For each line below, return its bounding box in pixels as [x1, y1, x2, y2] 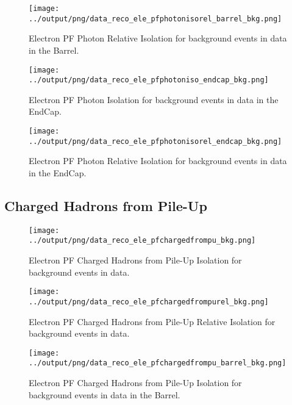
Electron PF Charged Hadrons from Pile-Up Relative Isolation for [29, 315, 276, 328]
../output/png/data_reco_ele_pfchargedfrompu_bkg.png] [29, 236, 256, 245]
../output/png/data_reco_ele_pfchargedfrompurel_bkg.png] [29, 297, 269, 306]
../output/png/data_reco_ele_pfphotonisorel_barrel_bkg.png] [29, 14, 282, 23]
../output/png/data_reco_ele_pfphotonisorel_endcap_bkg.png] [29, 137, 282, 146]
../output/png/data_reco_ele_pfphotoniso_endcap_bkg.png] [29, 76, 269, 85]
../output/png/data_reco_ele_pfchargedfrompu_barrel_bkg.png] [29, 359, 287, 368]
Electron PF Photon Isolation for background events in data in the [29, 93, 279, 106]
